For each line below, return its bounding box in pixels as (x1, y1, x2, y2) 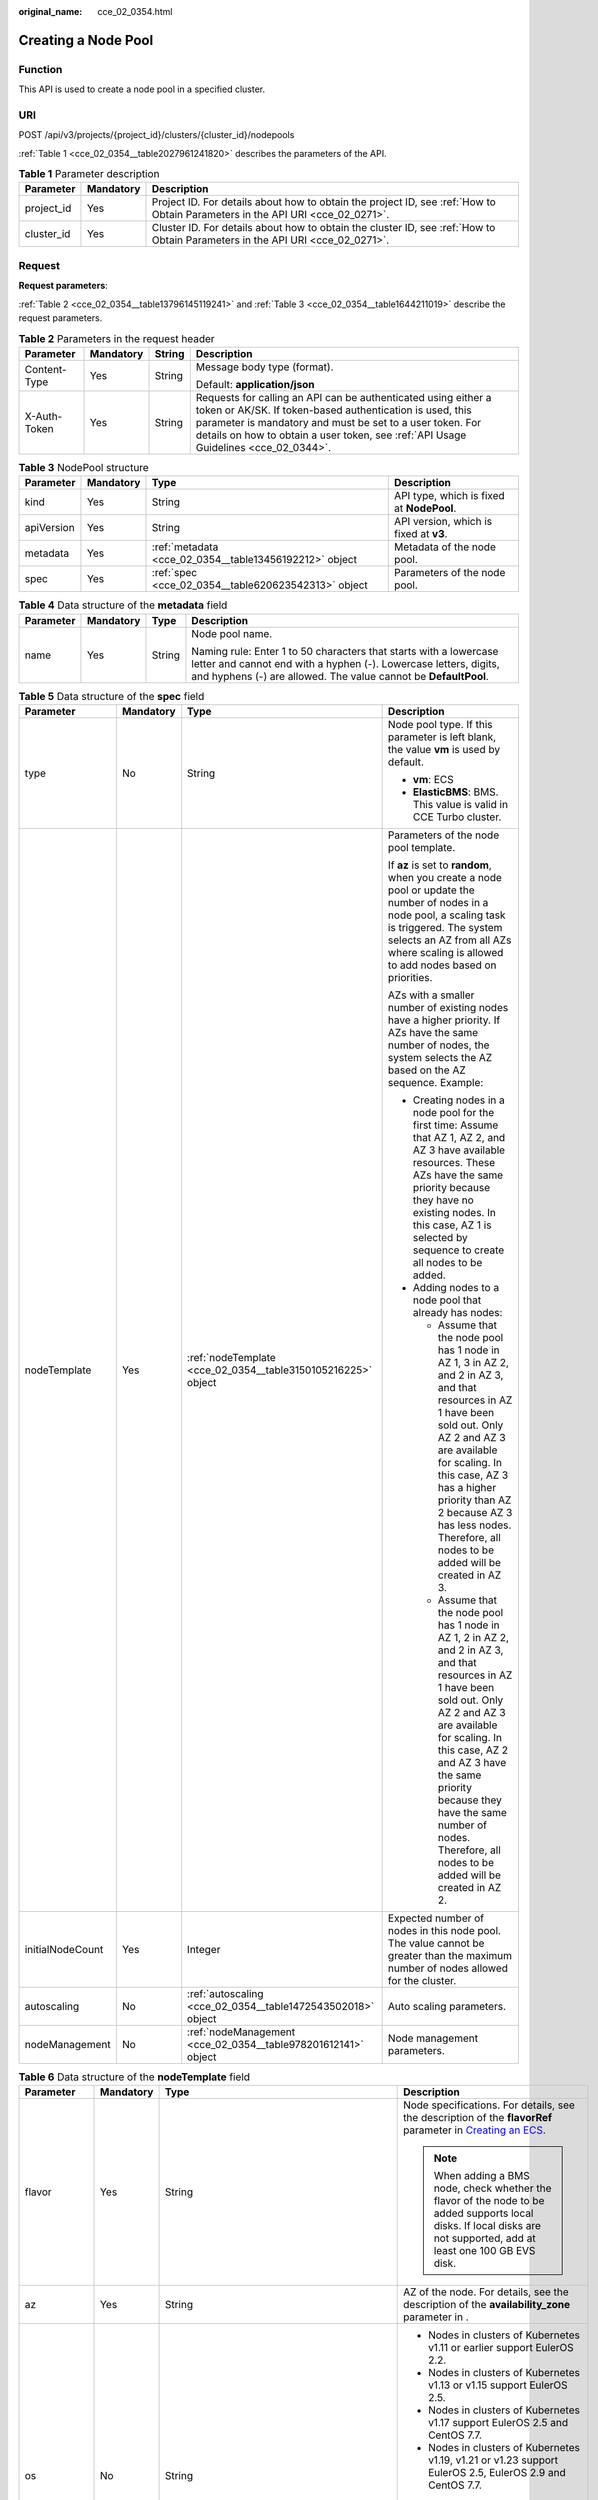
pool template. (387, 840, 456, 854)
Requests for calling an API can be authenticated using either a (195, 390, 492, 404)
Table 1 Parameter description (18, 167, 160, 181)
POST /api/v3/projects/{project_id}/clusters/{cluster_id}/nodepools (18, 129, 295, 141)
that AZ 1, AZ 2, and (412, 1130, 506, 1144)
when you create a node (387, 870, 502, 884)
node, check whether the (433, 2181, 552, 2195)
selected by (412, 1230, 469, 1244)
